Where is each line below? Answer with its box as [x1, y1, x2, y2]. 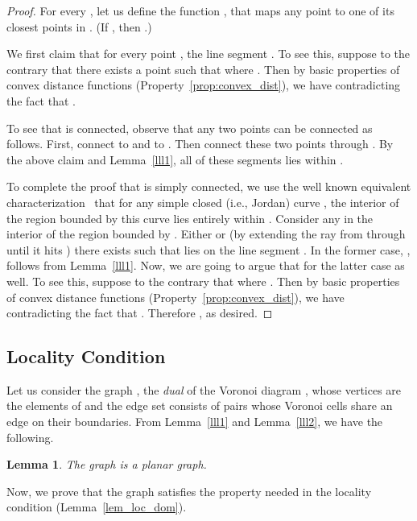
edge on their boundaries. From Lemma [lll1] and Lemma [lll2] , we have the [6, 413, 383, 430]
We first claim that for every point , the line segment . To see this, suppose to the [6, 45, 411, 62]
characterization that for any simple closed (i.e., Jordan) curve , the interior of [6, 193, 399, 210]
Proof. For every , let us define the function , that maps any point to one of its [6, 2, 394, 19]
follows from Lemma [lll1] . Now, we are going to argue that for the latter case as [6, 257, 405, 274]
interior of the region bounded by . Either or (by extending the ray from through [6, 225, 406, 242]
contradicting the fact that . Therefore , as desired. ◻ [6, 304, 273, 321]
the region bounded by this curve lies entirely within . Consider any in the [6, 209, 374, 226]
